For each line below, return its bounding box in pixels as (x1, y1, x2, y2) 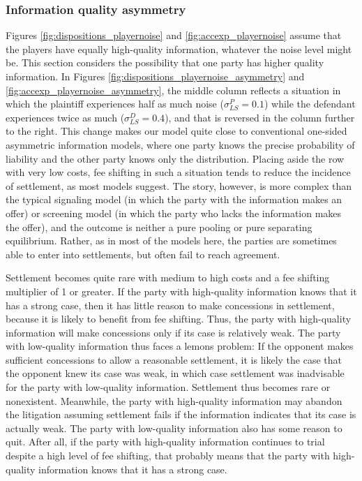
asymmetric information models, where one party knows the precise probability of (6, 137, 355, 151)
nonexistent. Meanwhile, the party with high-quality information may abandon (6, 393, 342, 408)
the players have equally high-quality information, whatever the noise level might (6, 41, 352, 56)
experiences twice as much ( (6, 110, 125, 124)
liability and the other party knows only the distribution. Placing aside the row (6, 151, 345, 165)
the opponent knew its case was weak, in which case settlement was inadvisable (6, 366, 345, 380)
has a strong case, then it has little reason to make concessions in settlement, (6, 297, 335, 312)
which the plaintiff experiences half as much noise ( (6, 96, 224, 111)
